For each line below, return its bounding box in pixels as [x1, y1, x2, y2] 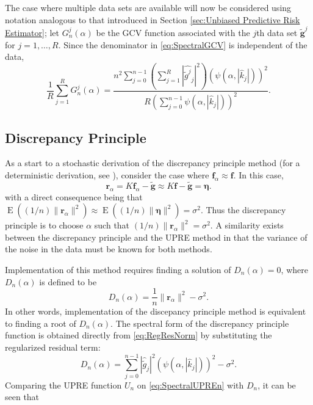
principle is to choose [5, 219, 84, 232]
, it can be [257, 378, 296, 391]
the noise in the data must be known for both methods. [5, 243, 212, 255]
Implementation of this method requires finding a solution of [5, 263, 231, 275]
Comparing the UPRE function [5, 378, 122, 391]
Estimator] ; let [5, 26, 59, 38]
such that [94, 219, 130, 232]
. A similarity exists [210, 219, 284, 232]
